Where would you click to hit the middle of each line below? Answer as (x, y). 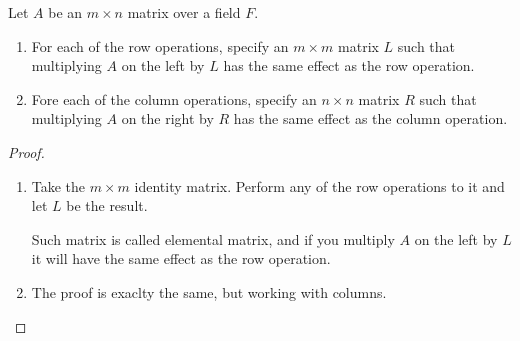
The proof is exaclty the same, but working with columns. (209, 291)
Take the (58, 185)
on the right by (167, 118)
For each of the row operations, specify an (160, 45)
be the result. (107, 205)
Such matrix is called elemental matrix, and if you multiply (213, 238)
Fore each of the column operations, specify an (174, 98)
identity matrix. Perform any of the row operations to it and (319, 185)
